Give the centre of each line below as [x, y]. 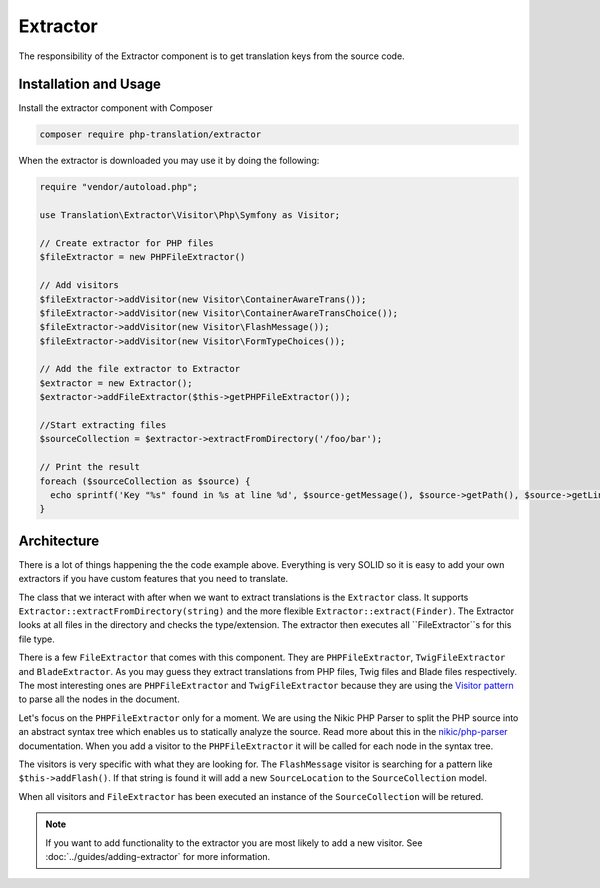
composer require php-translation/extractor [150, 134]
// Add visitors [79, 285]
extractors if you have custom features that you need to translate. [153, 579]
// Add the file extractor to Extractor [139, 369]
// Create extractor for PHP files [126, 243]
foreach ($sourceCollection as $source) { [145, 481]
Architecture [59, 540]
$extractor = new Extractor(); [116, 383]
